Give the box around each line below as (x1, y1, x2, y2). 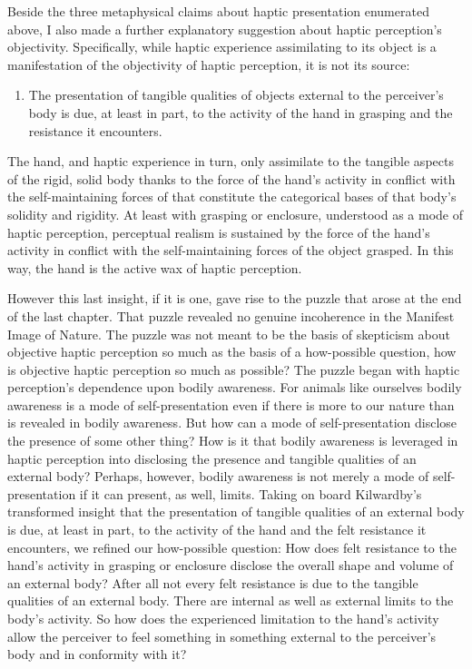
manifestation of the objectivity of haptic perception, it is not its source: (7, 54, 410, 74)
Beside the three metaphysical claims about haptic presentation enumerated (7, 2, 429, 20)
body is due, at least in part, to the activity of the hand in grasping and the (28, 103, 453, 122)
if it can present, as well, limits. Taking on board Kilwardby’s (79, 484, 422, 503)
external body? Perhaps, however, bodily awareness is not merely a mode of (7, 467, 429, 486)
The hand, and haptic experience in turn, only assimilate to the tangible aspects (7, 152, 454, 171)
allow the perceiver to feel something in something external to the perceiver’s (7, 626, 437, 645)
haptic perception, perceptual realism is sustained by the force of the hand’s (7, 222, 430, 241)
